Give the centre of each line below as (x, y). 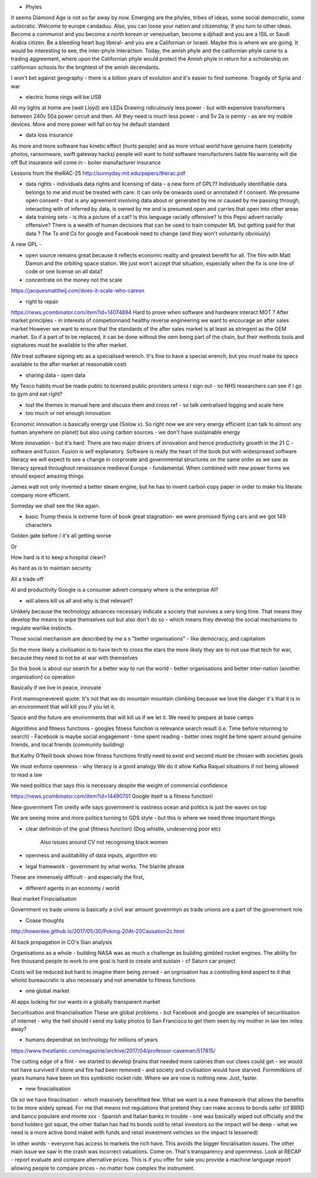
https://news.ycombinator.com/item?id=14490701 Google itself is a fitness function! (112, 796)
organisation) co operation (43, 676)
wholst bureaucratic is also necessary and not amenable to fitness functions (103, 980)
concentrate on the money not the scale (74, 280)
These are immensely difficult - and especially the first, (77, 877)
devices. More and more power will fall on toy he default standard (90, 124)
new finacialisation (48, 1089)
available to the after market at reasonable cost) (69, 364)
